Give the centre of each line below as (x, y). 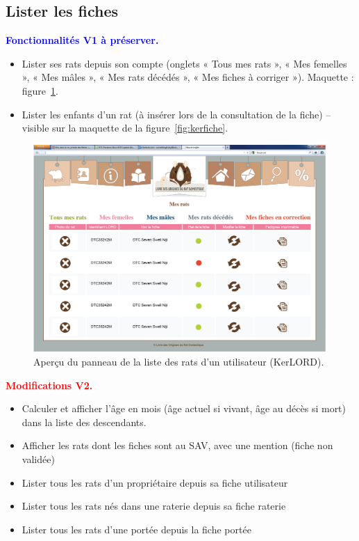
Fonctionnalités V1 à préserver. (82, 40)
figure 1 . (40, 90)
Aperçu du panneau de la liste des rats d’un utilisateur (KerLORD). (179, 362)
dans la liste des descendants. (84, 422)
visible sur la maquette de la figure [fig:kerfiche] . (125, 128)
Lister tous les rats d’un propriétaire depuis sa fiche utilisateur (155, 482)
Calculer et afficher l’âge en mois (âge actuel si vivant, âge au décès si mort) (184, 408)
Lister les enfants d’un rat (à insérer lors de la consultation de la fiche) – (176, 114)
